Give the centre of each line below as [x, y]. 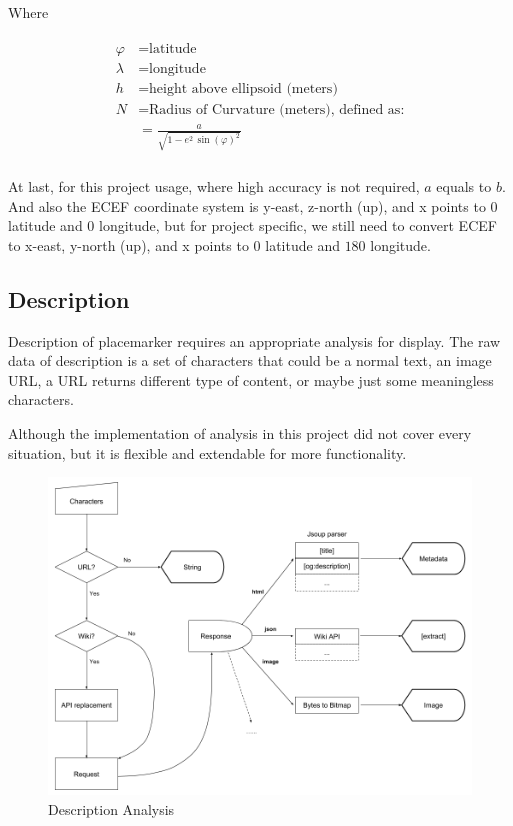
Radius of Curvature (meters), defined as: [277, 109]
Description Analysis [111, 808]
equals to [464, 186]
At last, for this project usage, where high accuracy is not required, [214, 186]
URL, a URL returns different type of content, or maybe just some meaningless [251, 379]
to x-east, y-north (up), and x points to [128, 244]
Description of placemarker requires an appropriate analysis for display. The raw [254, 340]
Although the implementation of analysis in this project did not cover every [240, 432]
